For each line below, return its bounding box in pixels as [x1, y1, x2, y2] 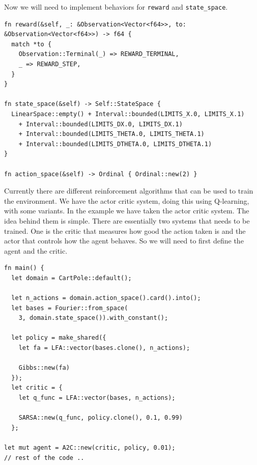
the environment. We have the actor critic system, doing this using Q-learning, [4, 195, 249, 206]
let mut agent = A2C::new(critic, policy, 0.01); [4, 444, 176, 451]
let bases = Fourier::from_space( [11, 304, 128, 312]
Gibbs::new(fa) [18, 364, 70, 372]
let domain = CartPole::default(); [11, 274, 132, 282]
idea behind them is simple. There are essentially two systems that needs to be [4, 215, 250, 226]
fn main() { [4, 264, 44, 272]
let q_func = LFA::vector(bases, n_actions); [18, 394, 176, 402]
